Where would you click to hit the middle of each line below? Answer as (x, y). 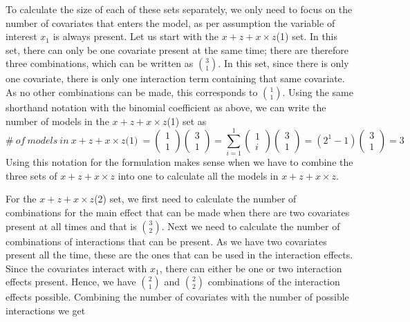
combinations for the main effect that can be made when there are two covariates (178, 212)
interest (21, 36)
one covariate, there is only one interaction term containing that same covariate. (175, 78)
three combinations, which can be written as (100, 63)
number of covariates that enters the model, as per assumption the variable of (170, 22)
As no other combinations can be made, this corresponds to (132, 92)
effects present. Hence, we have (71, 282)
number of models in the (57, 121)
